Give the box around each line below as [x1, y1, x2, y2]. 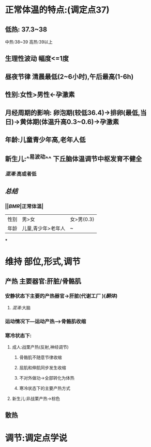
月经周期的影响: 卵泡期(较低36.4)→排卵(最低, [5, 109, 140, 117]
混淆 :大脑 [12, 304, 30, 310]
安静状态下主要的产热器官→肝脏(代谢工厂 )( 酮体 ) [5, 293, 118, 300]
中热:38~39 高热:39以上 [5, 39, 53, 45]
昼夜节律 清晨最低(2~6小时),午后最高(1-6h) [5, 72, 134, 80]
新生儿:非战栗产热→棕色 [12, 396, 60, 401]
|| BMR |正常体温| [5, 203, 44, 209]
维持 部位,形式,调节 [5, 256, 81, 267]
